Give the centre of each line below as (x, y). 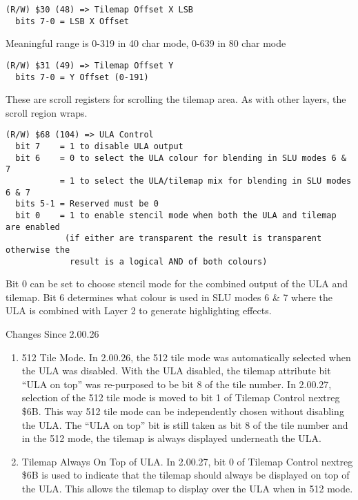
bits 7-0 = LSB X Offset (72, 21)
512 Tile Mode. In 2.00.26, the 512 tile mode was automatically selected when (186, 357)
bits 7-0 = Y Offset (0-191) (82, 77)
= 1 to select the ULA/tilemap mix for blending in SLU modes (206, 181)
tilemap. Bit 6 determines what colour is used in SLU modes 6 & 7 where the (169, 297)
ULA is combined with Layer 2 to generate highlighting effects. (139, 310)
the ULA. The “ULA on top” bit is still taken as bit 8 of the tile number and (185, 424)
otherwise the (38, 250)
